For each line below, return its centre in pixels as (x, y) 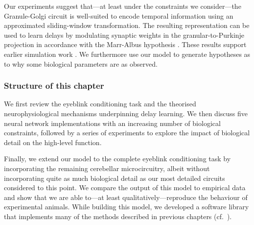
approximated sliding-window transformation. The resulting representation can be (127, 25)
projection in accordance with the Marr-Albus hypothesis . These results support (125, 44)
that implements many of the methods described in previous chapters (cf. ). (118, 216)
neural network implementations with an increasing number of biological (112, 123)
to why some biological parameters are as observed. (81, 63)
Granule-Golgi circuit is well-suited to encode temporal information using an (119, 15)
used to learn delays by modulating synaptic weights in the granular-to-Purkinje (124, 35)
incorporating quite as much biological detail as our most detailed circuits (115, 178)
